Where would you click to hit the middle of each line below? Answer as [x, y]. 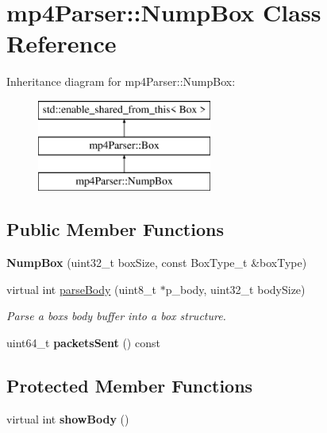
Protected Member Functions [130, 385]
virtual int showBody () [68, 418]
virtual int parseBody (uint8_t [82, 289]
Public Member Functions [115, 229]
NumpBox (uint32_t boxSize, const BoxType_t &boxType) [157, 263]
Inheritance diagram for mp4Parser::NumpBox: [121, 81]
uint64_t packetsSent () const [83, 342]
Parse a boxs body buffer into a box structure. [116, 316]
